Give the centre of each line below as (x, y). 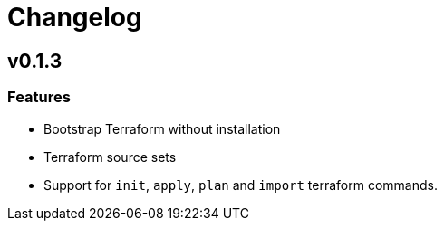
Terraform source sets (110, 157)
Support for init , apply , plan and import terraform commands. (241, 185)
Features (39, 97)
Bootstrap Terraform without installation (162, 128)
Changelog (75, 17)
